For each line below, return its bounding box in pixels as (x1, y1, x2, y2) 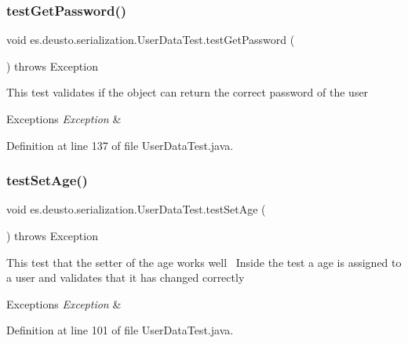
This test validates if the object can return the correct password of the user (6, 84, 369, 100)
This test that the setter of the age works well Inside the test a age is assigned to (6, 254, 402, 270)
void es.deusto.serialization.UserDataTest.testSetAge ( (6, 201, 266, 217)
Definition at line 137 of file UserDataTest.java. (6, 137, 234, 153)
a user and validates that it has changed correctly (6, 269, 245, 286)
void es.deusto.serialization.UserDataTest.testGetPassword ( (6, 31, 295, 48)
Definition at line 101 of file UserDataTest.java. (6, 322, 234, 338)
